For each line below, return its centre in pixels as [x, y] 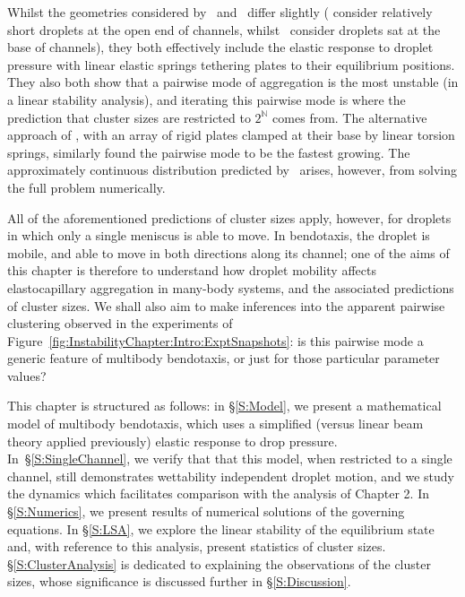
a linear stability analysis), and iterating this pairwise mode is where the [207, 99]
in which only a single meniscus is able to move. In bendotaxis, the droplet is [219, 235]
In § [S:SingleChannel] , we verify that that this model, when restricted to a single [230, 459]
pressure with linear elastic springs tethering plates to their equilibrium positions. [231, 64]
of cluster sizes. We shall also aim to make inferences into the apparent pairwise [226, 305]
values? [27, 375]
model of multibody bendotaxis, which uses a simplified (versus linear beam [215, 424]
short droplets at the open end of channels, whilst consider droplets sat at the [224, 29]
